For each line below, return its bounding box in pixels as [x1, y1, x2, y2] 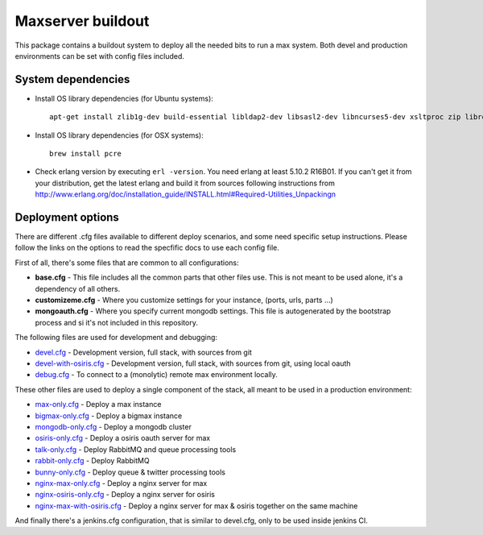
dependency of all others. [35, 284, 121, 293]
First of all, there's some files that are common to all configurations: [14, 258, 239, 267]
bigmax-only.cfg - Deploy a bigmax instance [35, 411, 183, 421]
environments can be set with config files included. [14, 51, 185, 60]
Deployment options [14, 210, 120, 224]
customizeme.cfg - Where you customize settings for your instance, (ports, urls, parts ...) [35, 295, 333, 305]
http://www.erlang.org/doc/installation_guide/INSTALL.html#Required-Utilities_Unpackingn [35, 189, 336, 199]
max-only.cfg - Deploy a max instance [35, 400, 162, 409]
